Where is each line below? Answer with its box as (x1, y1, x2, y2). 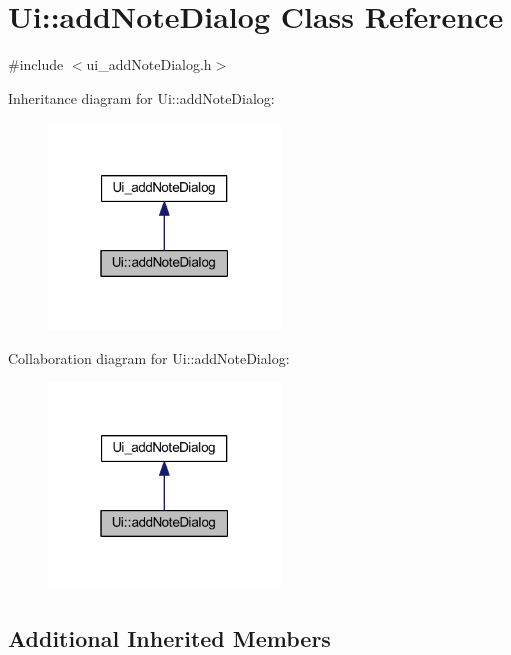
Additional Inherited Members (8, 622, 331, 653)
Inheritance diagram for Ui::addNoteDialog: (8, 87, 275, 108)
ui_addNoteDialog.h (86, 54, 212, 75)
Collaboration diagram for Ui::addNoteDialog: (8, 347, 290, 368)
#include (8, 54, 64, 75)
